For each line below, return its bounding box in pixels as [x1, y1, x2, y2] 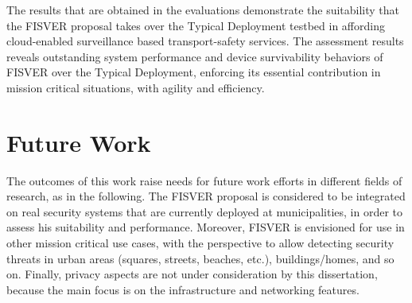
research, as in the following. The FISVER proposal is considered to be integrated [6, 188, 406, 204]
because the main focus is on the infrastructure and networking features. [6, 281, 360, 297]
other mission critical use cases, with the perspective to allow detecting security [6, 235, 395, 251]
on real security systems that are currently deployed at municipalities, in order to [6, 203, 403, 219]
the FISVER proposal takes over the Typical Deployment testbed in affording [6, 17, 385, 33]
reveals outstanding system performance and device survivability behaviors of [6, 48, 383, 64]
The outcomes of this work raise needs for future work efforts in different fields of [6, 172, 402, 188]
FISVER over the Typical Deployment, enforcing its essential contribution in [6, 64, 381, 80]
